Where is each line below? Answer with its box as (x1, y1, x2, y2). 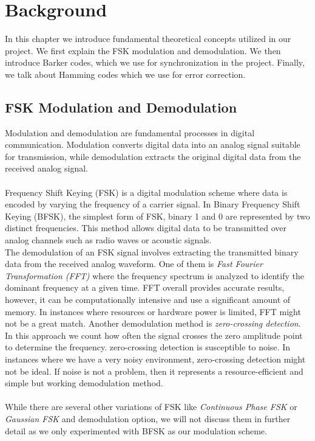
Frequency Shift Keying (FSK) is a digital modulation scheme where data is (5, 186, 288, 198)
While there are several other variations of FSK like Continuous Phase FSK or (5, 400, 297, 413)
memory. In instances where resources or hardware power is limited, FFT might (5, 305, 301, 318)
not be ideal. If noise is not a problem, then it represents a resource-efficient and (5, 364, 303, 377)
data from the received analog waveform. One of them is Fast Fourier (5, 257, 263, 270)
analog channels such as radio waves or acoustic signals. (5, 234, 212, 246)
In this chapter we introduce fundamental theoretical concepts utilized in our (5, 32, 291, 45)
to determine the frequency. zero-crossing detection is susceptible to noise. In (5, 341, 290, 353)
